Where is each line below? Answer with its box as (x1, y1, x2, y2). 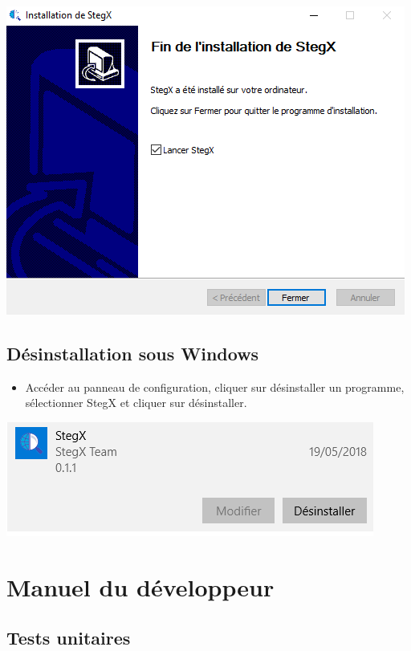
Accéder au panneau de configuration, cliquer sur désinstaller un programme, (25, 378, 405, 395)
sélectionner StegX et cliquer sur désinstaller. (25, 394, 247, 411)
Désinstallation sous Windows (6, 340, 259, 365)
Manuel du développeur (6, 570, 275, 603)
